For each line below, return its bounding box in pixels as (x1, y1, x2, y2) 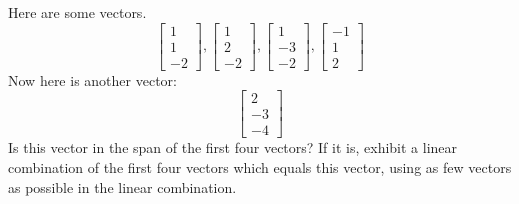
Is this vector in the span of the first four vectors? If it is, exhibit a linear (8, 137, 458, 158)
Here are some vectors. (8, 2, 147, 22)
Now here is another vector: (8, 69, 177, 90)
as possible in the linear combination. (8, 176, 237, 197)
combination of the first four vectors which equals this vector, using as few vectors (8, 156, 512, 177)
